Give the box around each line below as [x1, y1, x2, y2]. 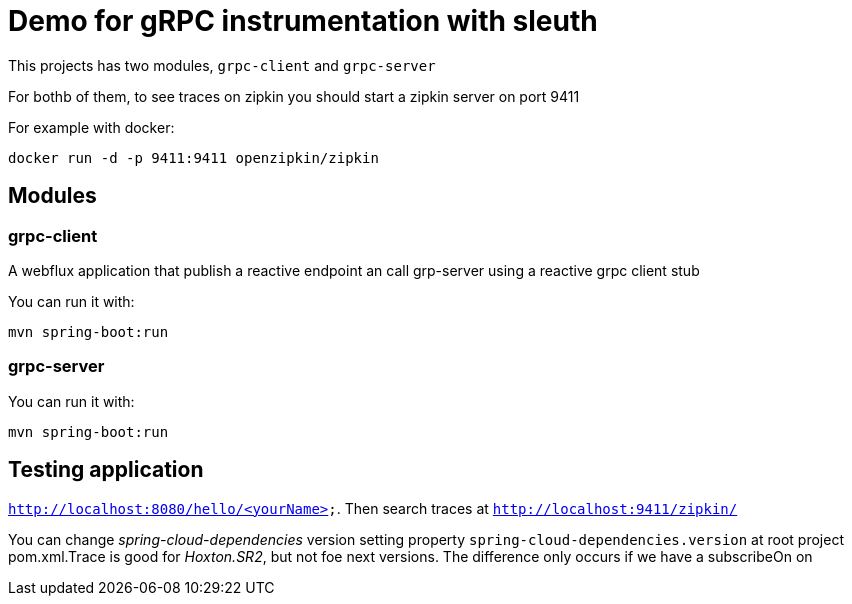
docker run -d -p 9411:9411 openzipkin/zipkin [8, 149, 379, 166]
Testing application [8, 457, 204, 483]
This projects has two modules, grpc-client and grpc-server [8, 56, 436, 74]
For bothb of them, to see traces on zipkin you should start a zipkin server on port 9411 [8, 87, 580, 105]
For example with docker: [8, 118, 175, 136]
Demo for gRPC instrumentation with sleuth [8, 4, 598, 38]
